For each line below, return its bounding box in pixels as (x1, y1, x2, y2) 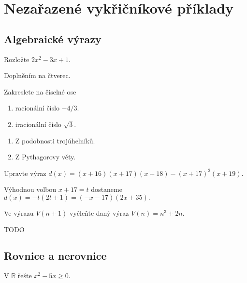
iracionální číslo (15, 119, 61, 129)
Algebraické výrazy (4, 31, 102, 46)
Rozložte (4, 54, 29, 64)
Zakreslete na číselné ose (4, 86, 76, 96)
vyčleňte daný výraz (69, 207, 129, 218)
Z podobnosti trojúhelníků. (15, 135, 95, 145)
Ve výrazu (4, 207, 34, 218)
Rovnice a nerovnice (4, 248, 107, 263)
